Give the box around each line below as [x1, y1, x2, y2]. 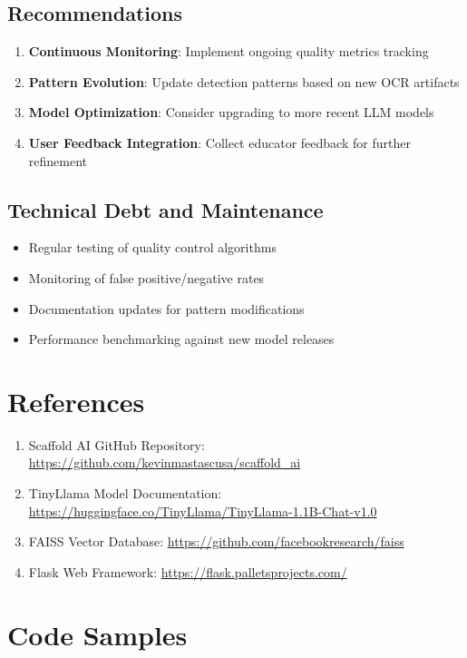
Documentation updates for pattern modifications [28, 299, 305, 318]
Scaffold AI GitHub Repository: [28, 435, 205, 454]
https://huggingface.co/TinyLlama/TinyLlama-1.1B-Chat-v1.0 [28, 501, 377, 520]
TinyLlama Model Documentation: [28, 484, 222, 503]
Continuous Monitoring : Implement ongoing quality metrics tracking [28, 42, 429, 61]
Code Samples [7, 615, 188, 653]
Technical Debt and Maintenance [7, 195, 324, 223]
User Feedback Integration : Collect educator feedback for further [28, 133, 411, 152]
